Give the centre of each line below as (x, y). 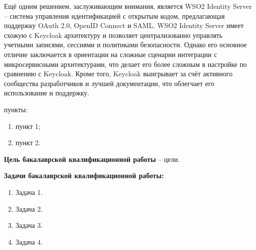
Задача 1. (29, 192)
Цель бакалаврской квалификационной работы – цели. (92, 159)
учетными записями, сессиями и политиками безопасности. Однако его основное (126, 45)
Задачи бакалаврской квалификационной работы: (84, 175)
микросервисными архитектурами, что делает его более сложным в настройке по (126, 64)
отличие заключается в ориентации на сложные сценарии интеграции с (111, 54)
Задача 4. (29, 241)
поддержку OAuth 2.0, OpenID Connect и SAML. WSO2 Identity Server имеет (124, 25)
